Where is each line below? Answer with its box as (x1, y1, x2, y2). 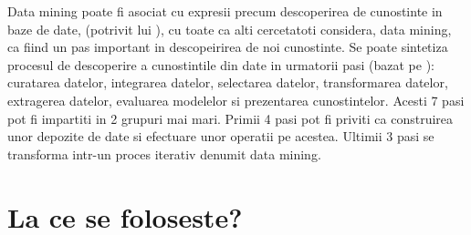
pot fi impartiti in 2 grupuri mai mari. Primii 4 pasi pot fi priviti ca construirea (7, 108, 454, 128)
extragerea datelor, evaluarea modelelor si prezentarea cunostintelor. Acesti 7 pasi (7, 90, 465, 109)
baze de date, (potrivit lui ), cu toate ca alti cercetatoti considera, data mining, (7, 19, 452, 38)
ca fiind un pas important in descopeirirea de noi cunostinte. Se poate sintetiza (7, 37, 448, 56)
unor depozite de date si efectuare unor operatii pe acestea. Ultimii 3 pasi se (7, 127, 434, 146)
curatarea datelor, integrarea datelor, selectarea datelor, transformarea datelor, (7, 73, 448, 92)
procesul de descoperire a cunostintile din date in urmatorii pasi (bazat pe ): (7, 55, 434, 74)
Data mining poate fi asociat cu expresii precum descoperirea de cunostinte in (7, 2, 443, 20)
